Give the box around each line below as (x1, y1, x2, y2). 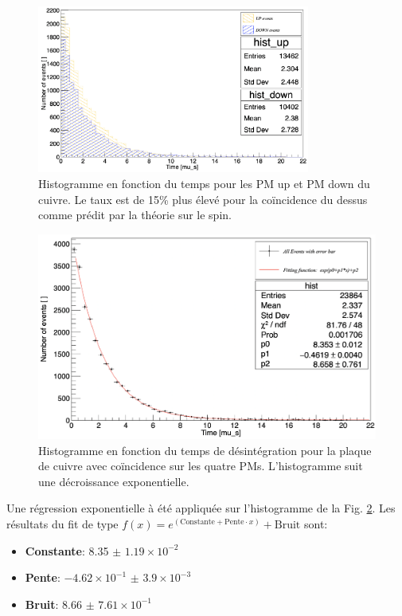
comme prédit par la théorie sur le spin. (38, 206, 232, 223)
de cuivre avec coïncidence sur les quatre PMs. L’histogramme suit (38, 457, 363, 474)
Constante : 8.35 (25, 542, 109, 559)
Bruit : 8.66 (25, 595, 83, 612)
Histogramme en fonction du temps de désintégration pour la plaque (38, 441, 372, 458)
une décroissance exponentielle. (38, 473, 189, 489)
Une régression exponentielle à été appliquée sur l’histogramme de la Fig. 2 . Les (6, 500, 396, 516)
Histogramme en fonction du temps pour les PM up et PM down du (38, 175, 370, 191)
